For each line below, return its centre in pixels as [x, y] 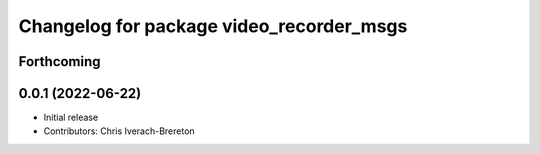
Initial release [71, 117]
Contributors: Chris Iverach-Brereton [119, 131]
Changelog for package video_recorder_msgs [213, 26]
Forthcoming [59, 61]
